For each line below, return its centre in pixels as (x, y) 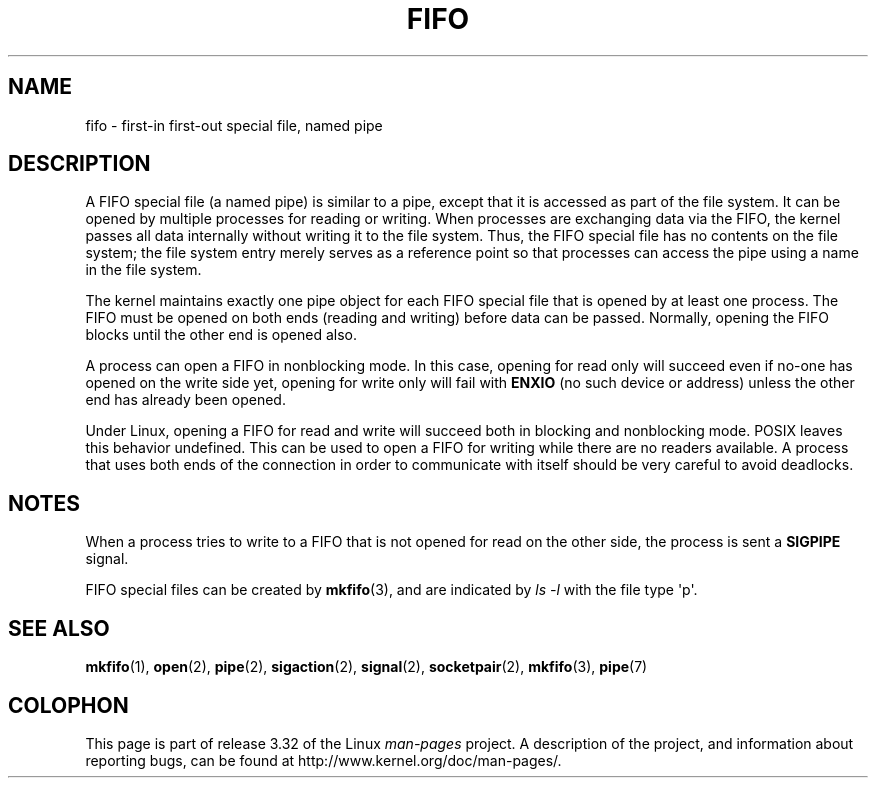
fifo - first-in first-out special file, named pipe (234, 125)
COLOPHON (68, 705)
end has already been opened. (185, 400)
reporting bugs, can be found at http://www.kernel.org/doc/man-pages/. (323, 760)
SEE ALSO (59, 628)
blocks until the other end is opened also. (221, 335)
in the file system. (143, 270)
